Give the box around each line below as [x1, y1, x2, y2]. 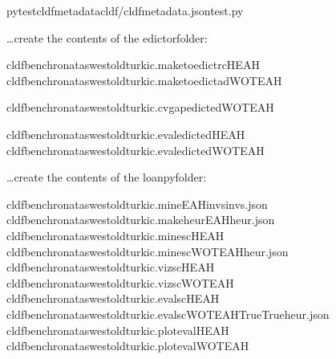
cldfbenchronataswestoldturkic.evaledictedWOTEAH [6, 141, 265, 158]
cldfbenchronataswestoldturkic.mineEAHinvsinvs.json [6, 195, 268, 212]
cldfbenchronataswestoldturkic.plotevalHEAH [6, 321, 229, 338]
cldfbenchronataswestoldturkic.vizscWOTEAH [6, 274, 234, 291]
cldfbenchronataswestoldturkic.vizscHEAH [6, 259, 215, 275]
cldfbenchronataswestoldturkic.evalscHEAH [6, 290, 220, 307]
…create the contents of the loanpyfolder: [6, 169, 207, 186]
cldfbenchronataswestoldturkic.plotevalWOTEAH [6, 337, 249, 354]
